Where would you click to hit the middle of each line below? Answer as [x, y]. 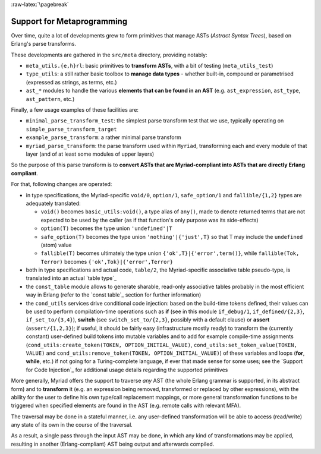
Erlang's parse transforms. [44, 44]
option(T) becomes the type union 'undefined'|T [106, 228]
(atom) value [56, 245]
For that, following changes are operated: [62, 184]
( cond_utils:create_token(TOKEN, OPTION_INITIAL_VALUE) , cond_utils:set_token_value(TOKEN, [161, 345]
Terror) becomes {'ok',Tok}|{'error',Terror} [107, 261]
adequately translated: [53, 203]
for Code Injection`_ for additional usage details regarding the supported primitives [127, 370]
